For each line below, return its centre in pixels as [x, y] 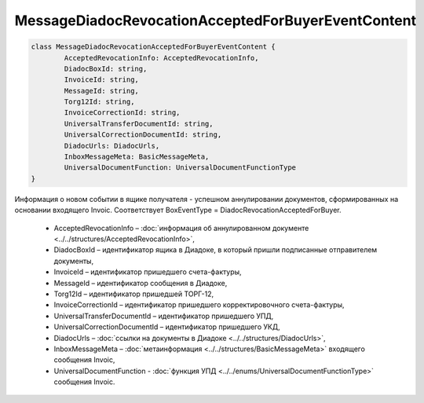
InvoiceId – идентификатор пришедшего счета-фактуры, [148, 272]
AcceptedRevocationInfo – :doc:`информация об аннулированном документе [181, 228]
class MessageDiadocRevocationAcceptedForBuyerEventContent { [153, 47]
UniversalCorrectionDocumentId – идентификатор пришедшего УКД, [167, 327]
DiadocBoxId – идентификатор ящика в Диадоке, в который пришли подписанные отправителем [216, 250]
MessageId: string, [101, 91]
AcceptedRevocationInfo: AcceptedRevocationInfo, [161, 58]
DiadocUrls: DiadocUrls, [112, 146]
